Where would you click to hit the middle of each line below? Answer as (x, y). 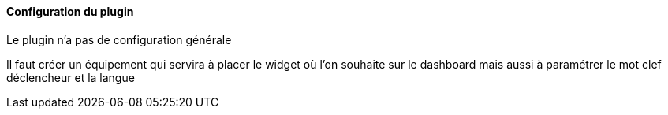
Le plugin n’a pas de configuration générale (119, 39)
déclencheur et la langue (71, 77)
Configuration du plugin (70, 11)
